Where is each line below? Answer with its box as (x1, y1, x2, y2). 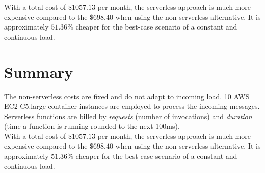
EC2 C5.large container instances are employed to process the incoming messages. (4, 101, 260, 111)
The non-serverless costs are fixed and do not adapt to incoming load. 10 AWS (4, 91, 250, 101)
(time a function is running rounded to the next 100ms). (4, 121, 180, 131)
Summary (4, 61, 73, 82)
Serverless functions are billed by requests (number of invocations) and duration (4, 110, 252, 121)
